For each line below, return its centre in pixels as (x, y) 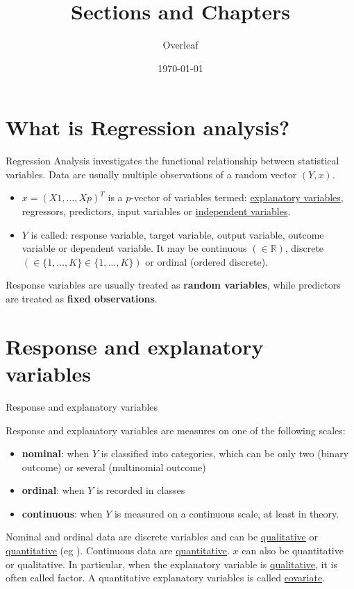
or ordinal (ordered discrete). (207, 261)
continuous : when (62, 513)
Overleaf (180, 45)
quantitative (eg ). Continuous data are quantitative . (118, 550)
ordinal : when (53, 490)
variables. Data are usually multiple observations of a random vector (151, 174)
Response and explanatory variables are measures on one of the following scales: (176, 430)
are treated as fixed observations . (82, 298)
